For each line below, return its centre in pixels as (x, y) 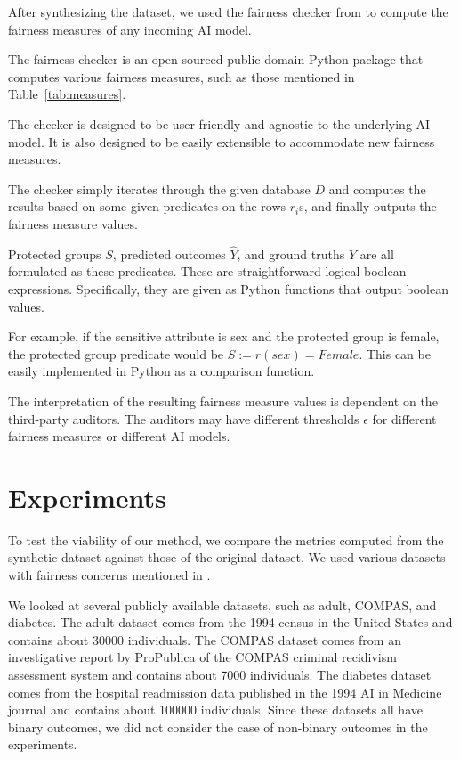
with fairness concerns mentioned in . (109, 575)
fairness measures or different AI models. (119, 436)
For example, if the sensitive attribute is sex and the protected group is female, (224, 336)
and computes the (377, 188)
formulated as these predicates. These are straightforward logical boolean (207, 271)
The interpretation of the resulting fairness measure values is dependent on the (223, 400)
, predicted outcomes (169, 253)
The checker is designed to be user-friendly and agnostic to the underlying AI (219, 123)
